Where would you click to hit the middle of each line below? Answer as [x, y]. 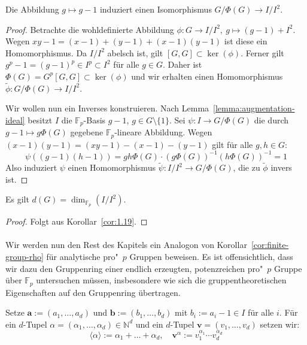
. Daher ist [183, 64]
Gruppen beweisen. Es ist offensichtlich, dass [211, 257]
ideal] [15, 119]
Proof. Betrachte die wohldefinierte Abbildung [90, 29]
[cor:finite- [270, 245]
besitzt [40, 119]
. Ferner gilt [262, 52]
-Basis [95, 119]
